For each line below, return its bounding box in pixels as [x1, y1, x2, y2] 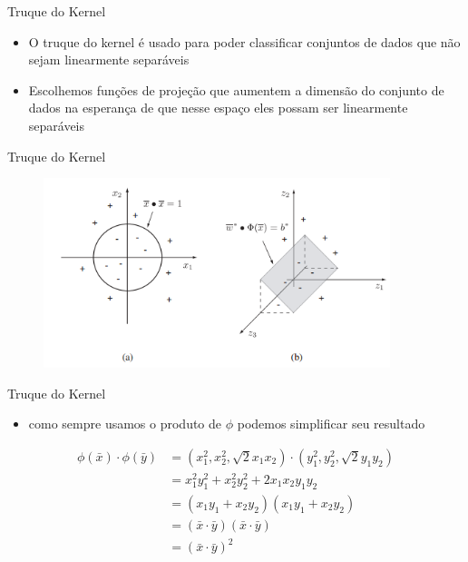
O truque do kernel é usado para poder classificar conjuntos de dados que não [28, 32, 461, 51]
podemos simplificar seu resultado [237, 414, 425, 433]
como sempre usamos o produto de [28, 414, 222, 433]
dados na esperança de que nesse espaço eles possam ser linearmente [28, 98, 408, 117]
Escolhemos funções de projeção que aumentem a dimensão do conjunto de [28, 80, 444, 99]
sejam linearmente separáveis [28, 50, 190, 69]
